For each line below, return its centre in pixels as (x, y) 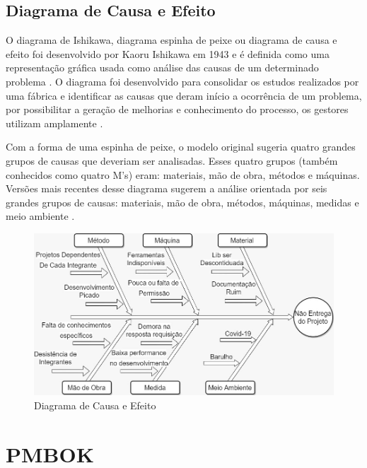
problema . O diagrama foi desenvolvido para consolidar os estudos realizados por (182, 81)
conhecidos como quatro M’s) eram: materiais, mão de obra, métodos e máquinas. (183, 174)
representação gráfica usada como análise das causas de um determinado (162, 68)
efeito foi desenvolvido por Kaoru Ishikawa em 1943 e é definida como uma (168, 53)
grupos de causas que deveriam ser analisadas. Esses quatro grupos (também (172, 160)
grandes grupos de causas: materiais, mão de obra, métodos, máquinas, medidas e (182, 202)
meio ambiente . (40, 216)
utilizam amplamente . (54, 123)
